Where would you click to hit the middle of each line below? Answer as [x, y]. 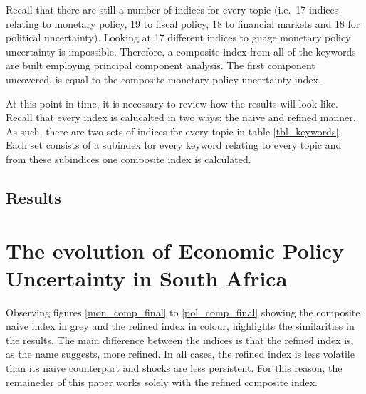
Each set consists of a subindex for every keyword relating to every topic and [174, 145]
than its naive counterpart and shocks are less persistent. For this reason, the [174, 368]
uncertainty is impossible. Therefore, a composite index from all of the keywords [181, 51]
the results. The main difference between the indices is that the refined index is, [180, 339]
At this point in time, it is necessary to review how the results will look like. [172, 103]
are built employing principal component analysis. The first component [161, 65]
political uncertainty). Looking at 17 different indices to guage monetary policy [178, 37]
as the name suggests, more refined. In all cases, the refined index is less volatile [180, 354]
